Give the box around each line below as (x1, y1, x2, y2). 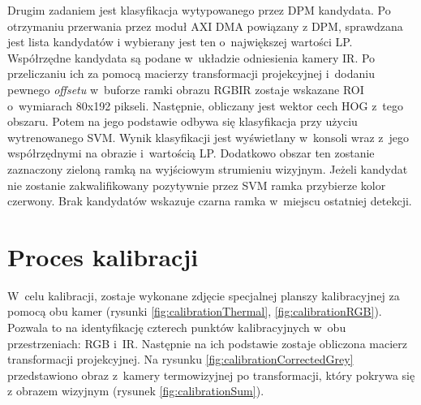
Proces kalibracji (7, 239, 199, 273)
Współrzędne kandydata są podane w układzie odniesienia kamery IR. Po (7, 49, 376, 66)
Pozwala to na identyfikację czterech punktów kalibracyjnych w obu (7, 319, 346, 336)
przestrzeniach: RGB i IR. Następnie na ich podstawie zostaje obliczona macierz (7, 334, 407, 351)
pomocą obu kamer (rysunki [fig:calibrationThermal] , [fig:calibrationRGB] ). (7, 303, 382, 320)
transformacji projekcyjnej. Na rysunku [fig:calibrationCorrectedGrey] (7, 351, 354, 368)
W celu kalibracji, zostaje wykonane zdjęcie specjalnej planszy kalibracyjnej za (7, 287, 400, 304)
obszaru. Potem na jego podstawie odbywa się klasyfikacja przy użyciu (7, 113, 358, 130)
